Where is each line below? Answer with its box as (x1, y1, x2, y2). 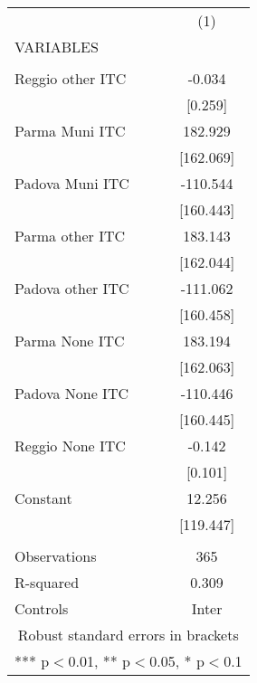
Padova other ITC (14, 278, 129, 299)
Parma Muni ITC (14, 120, 126, 141)
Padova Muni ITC (14, 173, 129, 194)
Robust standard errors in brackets (17, 624, 239, 645)
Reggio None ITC (14, 435, 126, 456)
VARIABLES (14, 36, 99, 57)
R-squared (14, 572, 80, 593)
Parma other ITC (14, 225, 126, 246)
